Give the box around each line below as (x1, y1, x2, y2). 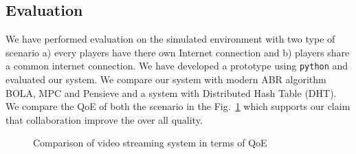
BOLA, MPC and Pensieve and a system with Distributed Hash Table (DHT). (5, 85, 337, 100)
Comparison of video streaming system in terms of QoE (33, 135, 267, 150)
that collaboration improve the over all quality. (5, 112, 203, 126)
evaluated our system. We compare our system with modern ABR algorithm (5, 72, 326, 87)
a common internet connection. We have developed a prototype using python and (5, 58, 348, 73)
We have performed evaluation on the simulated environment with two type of (5, 32, 335, 46)
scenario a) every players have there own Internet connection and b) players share (5, 45, 350, 59)
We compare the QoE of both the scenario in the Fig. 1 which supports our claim (5, 99, 351, 113)
